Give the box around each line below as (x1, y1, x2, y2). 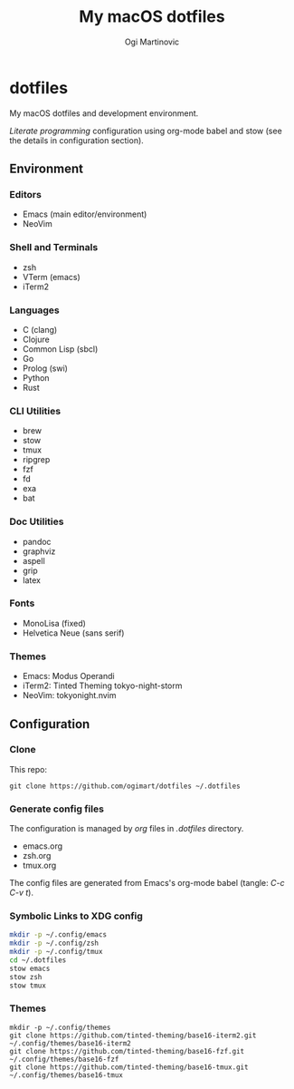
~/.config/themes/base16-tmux (9, 1070, 124, 1080)
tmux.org (22, 860, 57, 871)
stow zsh (9, 972, 43, 981)
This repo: (9, 763, 48, 774)
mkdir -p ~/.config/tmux (9, 948, 103, 957)
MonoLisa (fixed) (22, 617, 86, 628)
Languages (9, 304, 61, 316)
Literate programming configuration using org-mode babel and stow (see (9, 125, 282, 136)
